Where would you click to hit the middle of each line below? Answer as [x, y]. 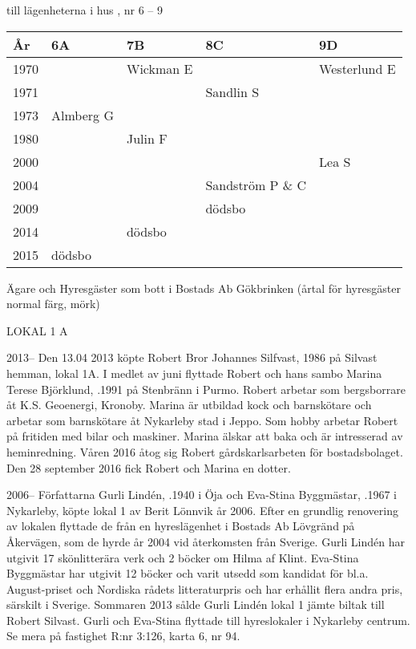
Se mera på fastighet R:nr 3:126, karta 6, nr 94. [123, 636]
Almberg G [83, 115]
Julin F [147, 138]
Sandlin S [232, 91]
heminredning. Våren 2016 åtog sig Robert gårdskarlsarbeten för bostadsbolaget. [205, 451]
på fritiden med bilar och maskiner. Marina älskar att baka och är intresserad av [205, 436]
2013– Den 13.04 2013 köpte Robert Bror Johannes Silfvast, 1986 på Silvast [192, 357]
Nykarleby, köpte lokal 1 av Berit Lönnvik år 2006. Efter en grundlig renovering [202, 510]
